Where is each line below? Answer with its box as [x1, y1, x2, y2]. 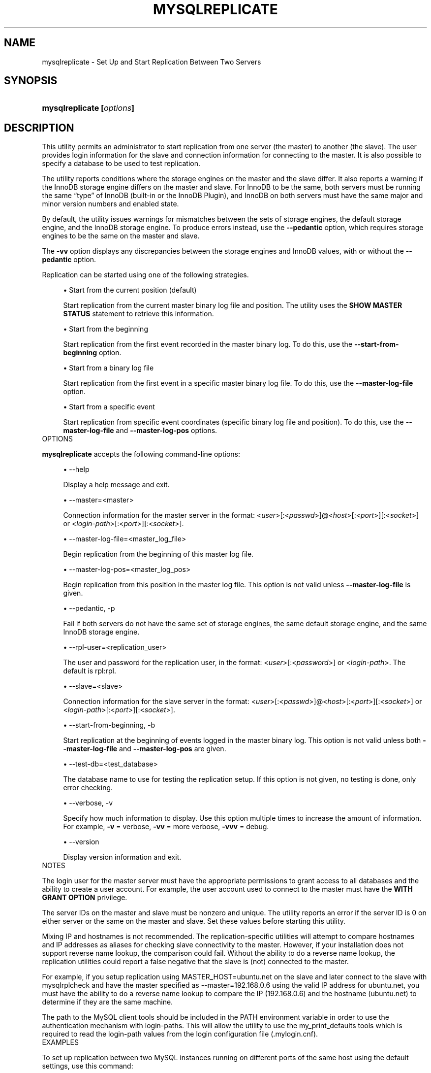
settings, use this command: [42, 1062, 133, 1071]
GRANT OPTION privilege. [42, 893, 127, 902]
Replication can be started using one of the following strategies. [42, 270, 249, 279]
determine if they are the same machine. [42, 998, 173, 1006]
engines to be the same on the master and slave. [42, 232, 200, 240]
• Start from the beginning [63, 325, 148, 334]
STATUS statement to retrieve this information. [63, 309, 214, 318]
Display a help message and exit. [63, 480, 170, 489]
